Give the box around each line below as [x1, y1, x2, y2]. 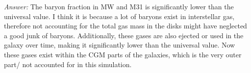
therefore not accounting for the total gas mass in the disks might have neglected [4, 21, 247, 31]
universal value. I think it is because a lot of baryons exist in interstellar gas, [4, 11, 235, 21]
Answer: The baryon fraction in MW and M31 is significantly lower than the [4, 1, 234, 11]
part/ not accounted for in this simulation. [4, 59, 132, 69]
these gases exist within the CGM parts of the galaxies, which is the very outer [4, 49, 242, 59]
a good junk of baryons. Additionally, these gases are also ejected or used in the [4, 30, 244, 40]
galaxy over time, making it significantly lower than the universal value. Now [4, 40, 235, 50]
